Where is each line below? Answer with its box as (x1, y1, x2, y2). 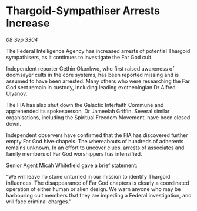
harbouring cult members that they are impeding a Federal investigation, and (6, 192, 192, 199)
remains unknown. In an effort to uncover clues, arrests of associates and (6, 144, 185, 151)
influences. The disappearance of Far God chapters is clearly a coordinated (6, 179, 189, 186)
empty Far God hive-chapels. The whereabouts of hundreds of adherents (6, 138, 184, 145)
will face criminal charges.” (6, 198, 72, 205)
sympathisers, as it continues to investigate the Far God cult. (6, 53, 153, 61)
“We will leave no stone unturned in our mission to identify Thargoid (6, 173, 171, 180)
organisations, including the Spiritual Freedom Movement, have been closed (6, 113, 191, 121)
